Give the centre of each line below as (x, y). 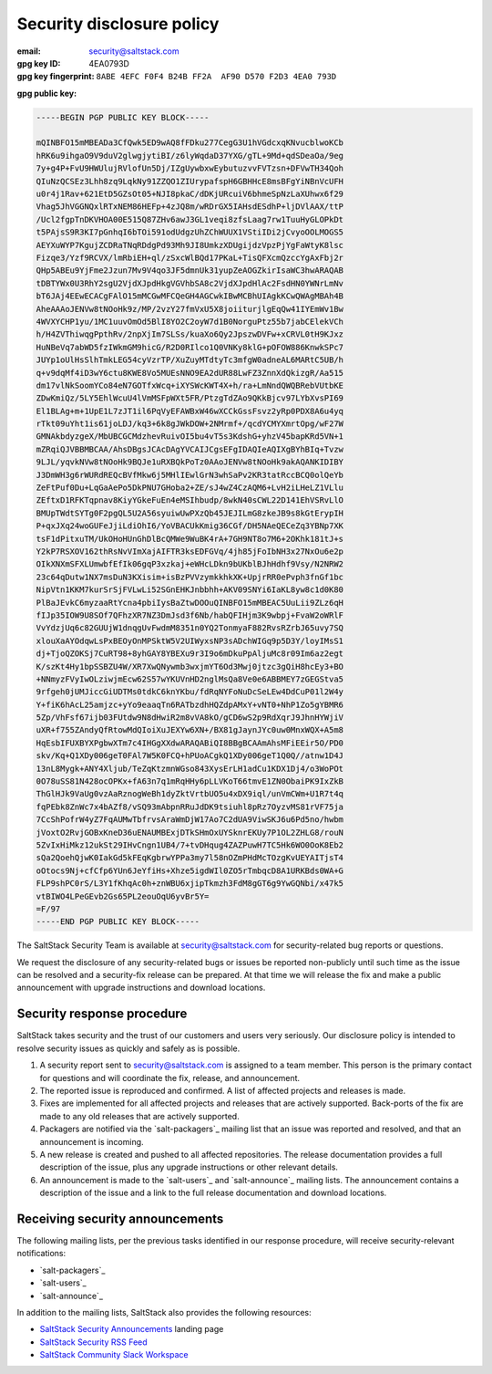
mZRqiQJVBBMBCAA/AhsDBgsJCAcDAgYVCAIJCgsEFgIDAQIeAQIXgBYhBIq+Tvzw (190, 449)
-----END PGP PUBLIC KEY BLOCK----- (118, 922)
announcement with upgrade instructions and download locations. (141, 988)
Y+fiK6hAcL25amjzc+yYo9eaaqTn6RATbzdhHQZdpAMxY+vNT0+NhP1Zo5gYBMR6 (190, 704)
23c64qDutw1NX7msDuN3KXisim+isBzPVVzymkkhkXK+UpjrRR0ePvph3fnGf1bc (190, 577)
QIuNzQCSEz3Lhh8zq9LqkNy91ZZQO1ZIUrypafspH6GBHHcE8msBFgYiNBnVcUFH (190, 181)
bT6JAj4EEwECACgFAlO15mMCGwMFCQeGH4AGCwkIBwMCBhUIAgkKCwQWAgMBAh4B (190, 296)
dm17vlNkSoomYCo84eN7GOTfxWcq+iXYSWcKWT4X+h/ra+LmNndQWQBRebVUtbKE (190, 385)
